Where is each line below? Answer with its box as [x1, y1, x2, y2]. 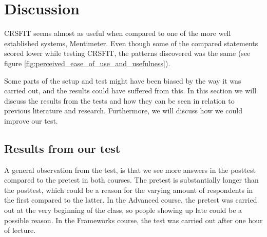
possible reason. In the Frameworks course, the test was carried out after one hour [4, 214, 263, 225]
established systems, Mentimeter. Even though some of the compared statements [4, 37, 258, 48]
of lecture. [4, 225, 36, 235]
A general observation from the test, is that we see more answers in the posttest [4, 164, 256, 175]
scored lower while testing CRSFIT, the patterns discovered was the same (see [4, 48, 251, 58]
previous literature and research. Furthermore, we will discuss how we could [4, 105, 243, 116]
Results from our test [4, 140, 121, 156]
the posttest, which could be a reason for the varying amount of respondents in [4, 184, 253, 195]
